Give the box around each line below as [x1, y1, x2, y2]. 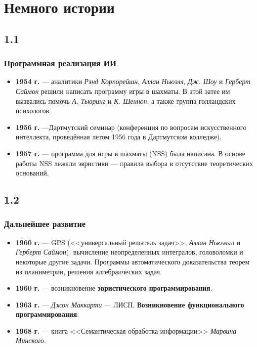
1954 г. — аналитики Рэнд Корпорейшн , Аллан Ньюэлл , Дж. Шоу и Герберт [15, 76, 251, 87]
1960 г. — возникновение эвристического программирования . [15, 283, 213, 293]
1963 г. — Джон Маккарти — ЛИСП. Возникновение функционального [15, 299, 244, 309]
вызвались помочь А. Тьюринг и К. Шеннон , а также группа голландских [15, 95, 236, 106]
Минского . [15, 335, 46, 346]
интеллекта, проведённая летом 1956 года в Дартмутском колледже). [15, 131, 222, 142]
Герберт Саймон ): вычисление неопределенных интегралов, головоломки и [15, 247, 243, 257]
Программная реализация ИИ [4, 57, 117, 69]
